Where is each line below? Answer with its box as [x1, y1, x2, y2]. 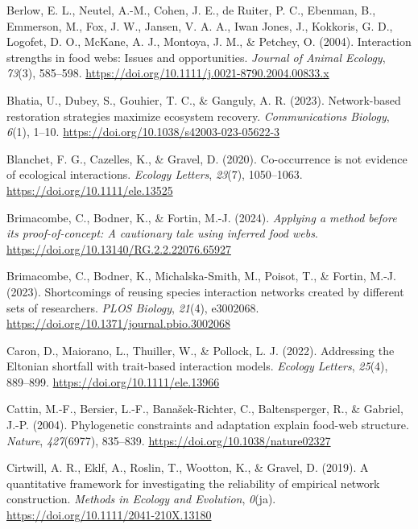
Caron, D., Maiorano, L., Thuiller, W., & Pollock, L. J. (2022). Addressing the [6, 341, 395, 358]
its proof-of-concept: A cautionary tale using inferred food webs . [6, 225, 318, 242]
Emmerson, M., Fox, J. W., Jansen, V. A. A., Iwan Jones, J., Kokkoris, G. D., [6, 17, 393, 34]
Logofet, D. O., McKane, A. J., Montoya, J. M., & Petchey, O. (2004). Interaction [6, 33, 412, 50]
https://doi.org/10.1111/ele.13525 [6, 181, 173, 198]
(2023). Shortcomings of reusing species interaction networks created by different [6, 283, 404, 300]
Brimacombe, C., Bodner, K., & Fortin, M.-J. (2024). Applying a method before [6, 209, 397, 225]
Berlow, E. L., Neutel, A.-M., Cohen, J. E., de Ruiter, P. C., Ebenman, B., [6, 2, 376, 18]
